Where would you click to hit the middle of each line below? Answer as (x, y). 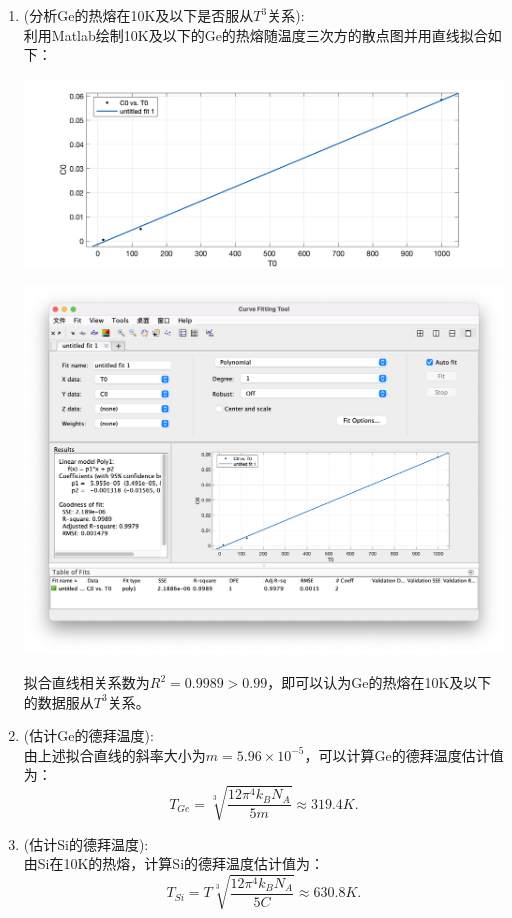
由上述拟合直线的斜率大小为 (114, 754)
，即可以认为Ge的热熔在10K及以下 (379, 682)
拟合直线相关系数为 (86, 682)
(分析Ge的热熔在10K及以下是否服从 (138, 15)
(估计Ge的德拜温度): (88, 735)
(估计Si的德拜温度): (86, 843)
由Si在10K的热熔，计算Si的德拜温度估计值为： (174, 863)
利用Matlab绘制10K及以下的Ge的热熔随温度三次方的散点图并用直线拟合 (255, 34)
